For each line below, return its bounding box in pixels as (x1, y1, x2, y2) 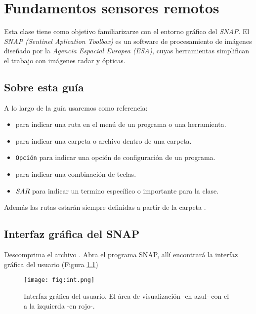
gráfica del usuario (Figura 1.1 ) (4, 259, 98, 269)
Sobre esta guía (4, 79, 84, 94)
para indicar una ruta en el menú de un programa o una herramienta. (15, 119, 226, 129)
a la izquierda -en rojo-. (24, 300, 95, 311)
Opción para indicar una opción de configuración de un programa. (15, 152, 215, 162)
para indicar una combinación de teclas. (15, 169, 136, 179)
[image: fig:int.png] (24, 276, 95, 284)
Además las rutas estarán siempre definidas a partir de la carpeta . (4, 202, 206, 212)
